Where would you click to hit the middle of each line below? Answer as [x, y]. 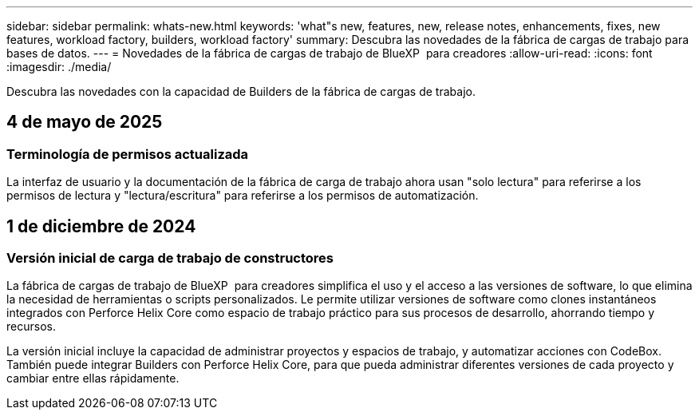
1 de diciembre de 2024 [101, 226]
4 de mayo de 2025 [85, 122]
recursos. [31, 327]
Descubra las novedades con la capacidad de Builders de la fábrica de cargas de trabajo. [241, 91]
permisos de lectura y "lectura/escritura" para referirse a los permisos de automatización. [243, 196]
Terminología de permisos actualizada [128, 154]
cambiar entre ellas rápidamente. [93, 378]
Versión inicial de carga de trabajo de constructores [170, 258]
